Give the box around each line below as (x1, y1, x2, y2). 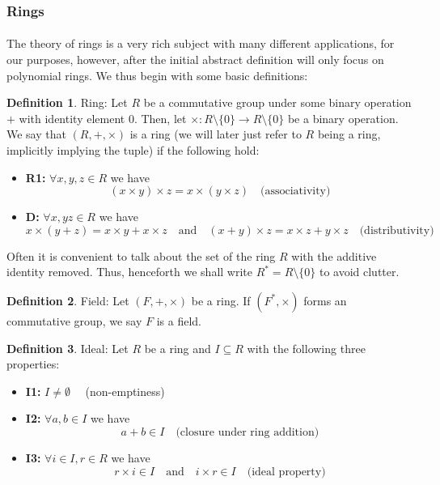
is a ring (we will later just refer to (129, 126, 302, 143)
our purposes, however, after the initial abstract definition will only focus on (6, 51, 384, 68)
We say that (6, 126, 66, 143)
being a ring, (317, 126, 381, 143)
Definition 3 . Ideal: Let (6, 339, 129, 356)
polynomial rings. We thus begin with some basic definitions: (6, 66, 308, 83)
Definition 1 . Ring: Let (6, 94, 128, 111)
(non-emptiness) (85, 382, 165, 399)
